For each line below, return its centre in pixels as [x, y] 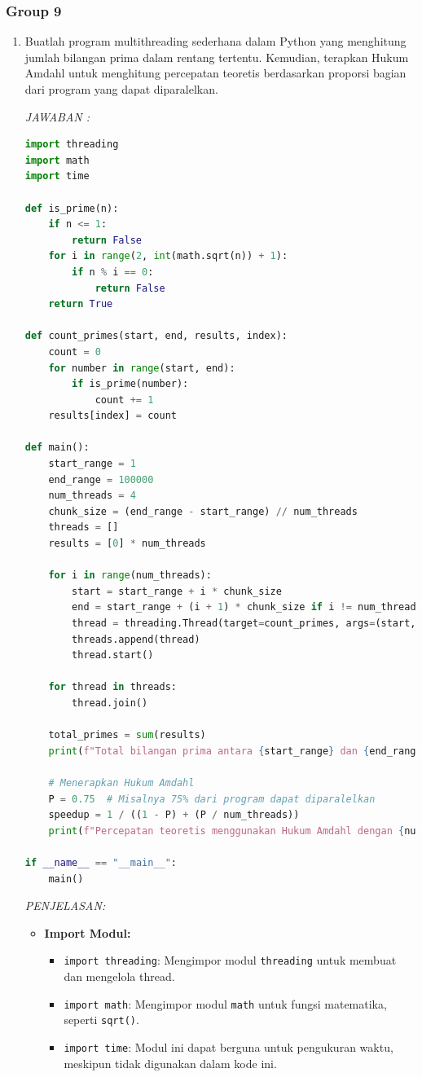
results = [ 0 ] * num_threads [127, 544]
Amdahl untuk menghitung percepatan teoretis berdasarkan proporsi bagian [215, 73]
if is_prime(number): [130, 384]
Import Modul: [88, 932]
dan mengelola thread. [119, 976]
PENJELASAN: [65, 906]
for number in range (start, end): [142, 368]
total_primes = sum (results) [127, 735]
